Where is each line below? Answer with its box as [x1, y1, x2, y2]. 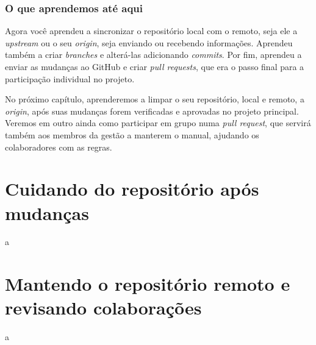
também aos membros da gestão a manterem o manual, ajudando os [5, 128, 259, 141]
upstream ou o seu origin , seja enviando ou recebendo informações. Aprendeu [5, 36, 293, 49]
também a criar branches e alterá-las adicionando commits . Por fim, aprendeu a [5, 48, 302, 61]
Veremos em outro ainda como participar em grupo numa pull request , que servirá [5, 116, 311, 129]
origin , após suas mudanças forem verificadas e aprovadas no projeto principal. [5, 104, 299, 117]
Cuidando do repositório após [5, 176, 259, 201]
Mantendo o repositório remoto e [5, 271, 290, 296]
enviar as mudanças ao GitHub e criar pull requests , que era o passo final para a [5, 60, 304, 73]
